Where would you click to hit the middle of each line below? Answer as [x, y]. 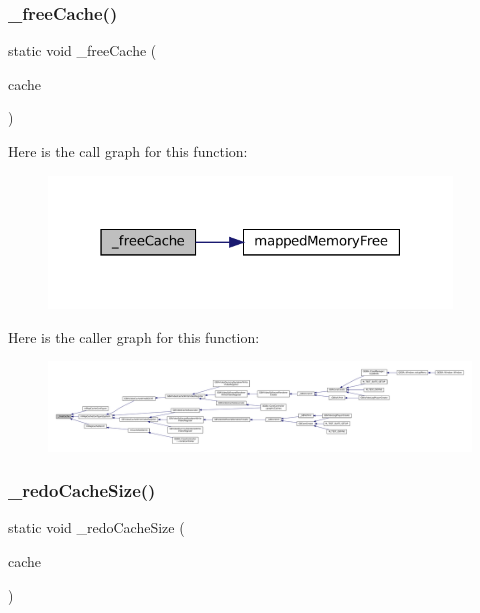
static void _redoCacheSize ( [96, 527]
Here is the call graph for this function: [128, 151]
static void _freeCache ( [82, 50]
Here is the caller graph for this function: [134, 336]
